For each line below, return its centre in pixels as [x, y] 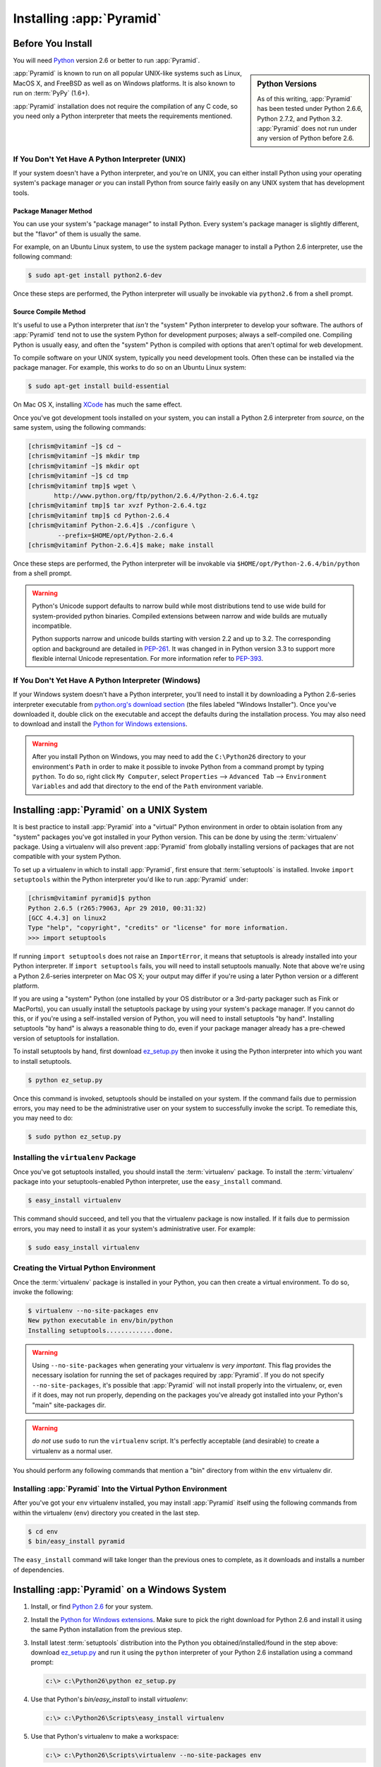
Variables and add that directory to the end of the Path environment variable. [148, 786]
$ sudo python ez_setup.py [74, 1137]
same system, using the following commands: [79, 428]
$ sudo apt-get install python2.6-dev [95, 275]
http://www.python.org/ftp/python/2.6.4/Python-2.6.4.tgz [156, 496]
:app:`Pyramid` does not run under [307, 128]
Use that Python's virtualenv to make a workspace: [105, 1737]
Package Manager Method [53, 211]
